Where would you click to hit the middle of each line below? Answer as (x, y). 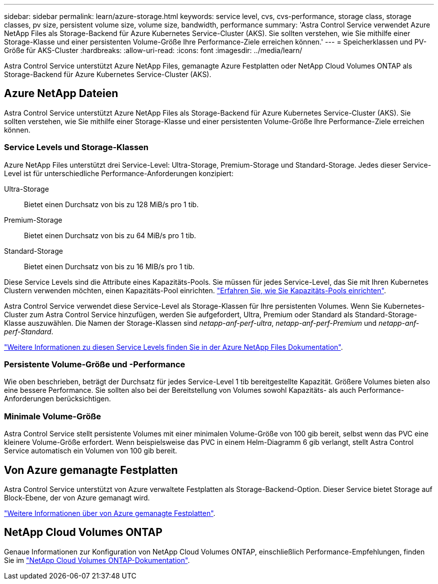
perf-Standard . (29, 331)
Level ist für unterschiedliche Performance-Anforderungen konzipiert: (119, 173)
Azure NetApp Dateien (61, 94)
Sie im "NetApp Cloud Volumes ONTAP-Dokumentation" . (97, 560)
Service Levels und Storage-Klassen (76, 147)
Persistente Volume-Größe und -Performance (95, 364)
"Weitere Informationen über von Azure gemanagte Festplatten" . (110, 513)
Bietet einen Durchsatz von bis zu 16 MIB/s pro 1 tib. (109, 266)
